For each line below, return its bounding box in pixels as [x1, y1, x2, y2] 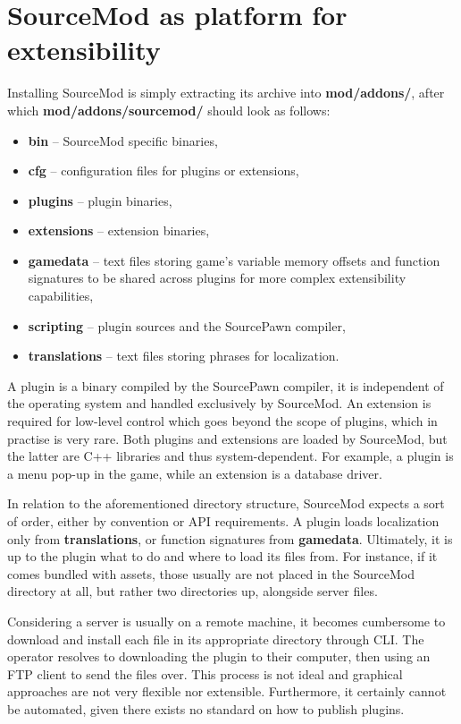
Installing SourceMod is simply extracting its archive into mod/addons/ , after [7, 83, 445, 102]
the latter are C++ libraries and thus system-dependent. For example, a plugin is [7, 447, 454, 465]
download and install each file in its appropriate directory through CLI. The [7, 629, 424, 648]
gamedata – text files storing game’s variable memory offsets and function [28, 251, 440, 269]
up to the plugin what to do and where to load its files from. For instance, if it [7, 547, 438, 566]
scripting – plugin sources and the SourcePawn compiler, [28, 316, 346, 335]
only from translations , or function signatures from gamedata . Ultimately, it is [7, 529, 453, 548]
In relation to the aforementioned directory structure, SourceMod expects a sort [7, 494, 445, 513]
